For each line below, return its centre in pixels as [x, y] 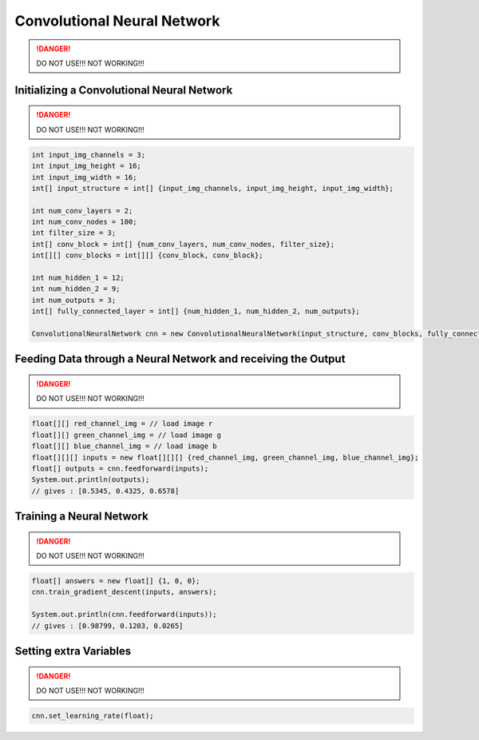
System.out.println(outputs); [91, 480]
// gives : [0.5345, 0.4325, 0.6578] [105, 491]
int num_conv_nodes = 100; [84, 222]
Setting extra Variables [73, 651]
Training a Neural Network [82, 517]
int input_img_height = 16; [86, 166]
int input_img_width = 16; [84, 177]
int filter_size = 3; [74, 233]
